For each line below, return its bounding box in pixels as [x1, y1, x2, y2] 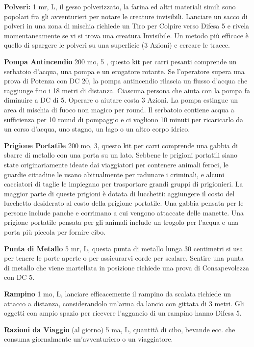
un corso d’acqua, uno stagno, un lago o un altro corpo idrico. [4, 124, 190, 134]
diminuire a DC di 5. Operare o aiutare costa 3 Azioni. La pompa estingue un [4, 95, 238, 105]
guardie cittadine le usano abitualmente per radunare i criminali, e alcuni [4, 169, 225, 179]
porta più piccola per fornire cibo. [4, 227, 106, 237]
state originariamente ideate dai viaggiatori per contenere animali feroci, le [4, 159, 229, 169]
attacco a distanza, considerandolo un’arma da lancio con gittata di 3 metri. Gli [4, 298, 244, 308]
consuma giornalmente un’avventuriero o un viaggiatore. [4, 334, 173, 344]
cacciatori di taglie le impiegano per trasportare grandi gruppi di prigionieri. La [4, 179, 243, 189]
